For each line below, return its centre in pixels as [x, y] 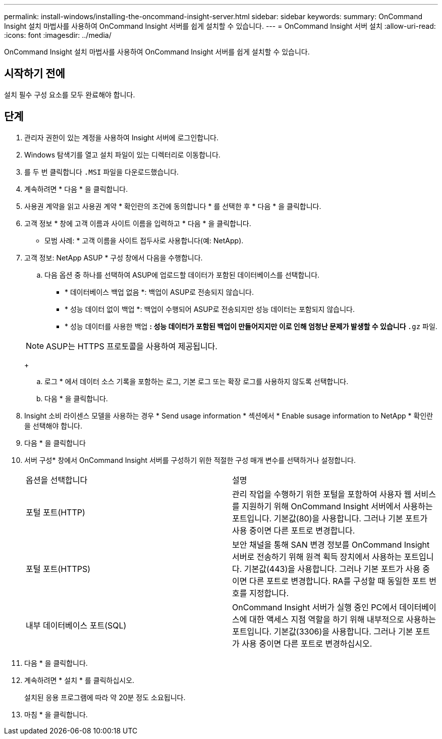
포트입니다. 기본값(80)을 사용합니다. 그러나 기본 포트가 [330, 518]
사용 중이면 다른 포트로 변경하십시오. [307, 643]
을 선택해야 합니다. [53, 426]
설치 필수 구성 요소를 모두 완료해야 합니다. [70, 94]
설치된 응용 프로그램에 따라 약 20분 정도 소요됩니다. [105, 697]
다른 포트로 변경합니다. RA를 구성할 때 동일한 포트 [338, 581]
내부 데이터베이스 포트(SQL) [76, 625]
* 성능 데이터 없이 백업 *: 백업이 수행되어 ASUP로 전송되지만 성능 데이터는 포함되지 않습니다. [210, 309]
